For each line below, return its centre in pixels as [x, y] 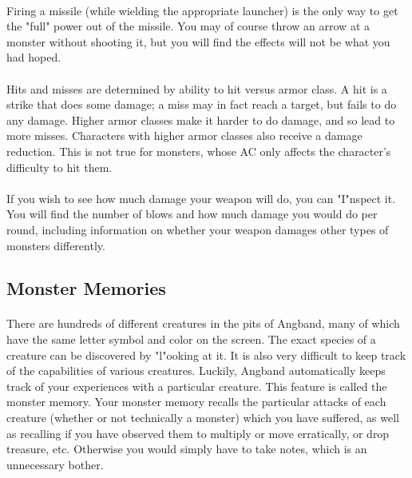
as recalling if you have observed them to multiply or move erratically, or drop [198, 433]
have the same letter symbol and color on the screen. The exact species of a [191, 339]
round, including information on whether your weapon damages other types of [198, 229]
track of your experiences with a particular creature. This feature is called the [197, 386]
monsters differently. [56, 245]
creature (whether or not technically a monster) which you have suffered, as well [203, 418]
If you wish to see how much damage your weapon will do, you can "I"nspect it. [201, 198]
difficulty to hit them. [59, 167]
